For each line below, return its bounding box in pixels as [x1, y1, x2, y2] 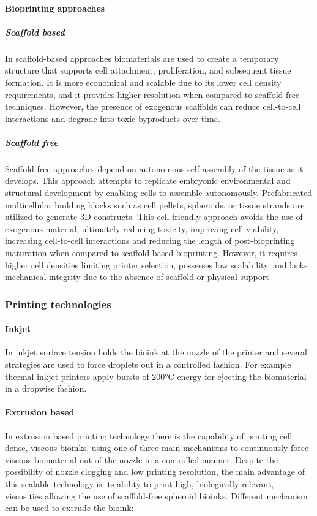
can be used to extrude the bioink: [5, 501, 134, 514]
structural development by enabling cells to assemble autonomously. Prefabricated [5, 186, 313, 199]
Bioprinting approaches [5, 1, 105, 14]
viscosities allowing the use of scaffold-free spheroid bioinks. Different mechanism [5, 489, 308, 502]
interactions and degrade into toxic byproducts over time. [5, 112, 220, 124]
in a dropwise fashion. [5, 382, 87, 395]
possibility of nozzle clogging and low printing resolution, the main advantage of [5, 465, 305, 478]
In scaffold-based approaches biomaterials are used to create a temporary [5, 51, 279, 64]
